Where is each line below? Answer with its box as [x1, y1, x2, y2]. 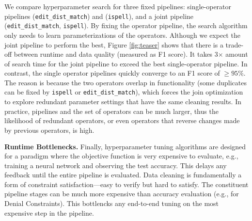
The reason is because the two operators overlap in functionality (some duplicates [4, 77, 247, 87]
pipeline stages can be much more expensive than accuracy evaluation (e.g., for [4, 189, 239, 199]
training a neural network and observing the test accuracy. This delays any [4, 160, 227, 170]
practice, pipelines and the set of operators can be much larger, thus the [4, 106, 219, 116]
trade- [225, 39, 244, 49]
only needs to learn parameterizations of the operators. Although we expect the [4, 30, 240, 40]
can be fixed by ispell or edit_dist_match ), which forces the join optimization [4, 87, 243, 97]
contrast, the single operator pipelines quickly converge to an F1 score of [4, 68, 220, 78]
